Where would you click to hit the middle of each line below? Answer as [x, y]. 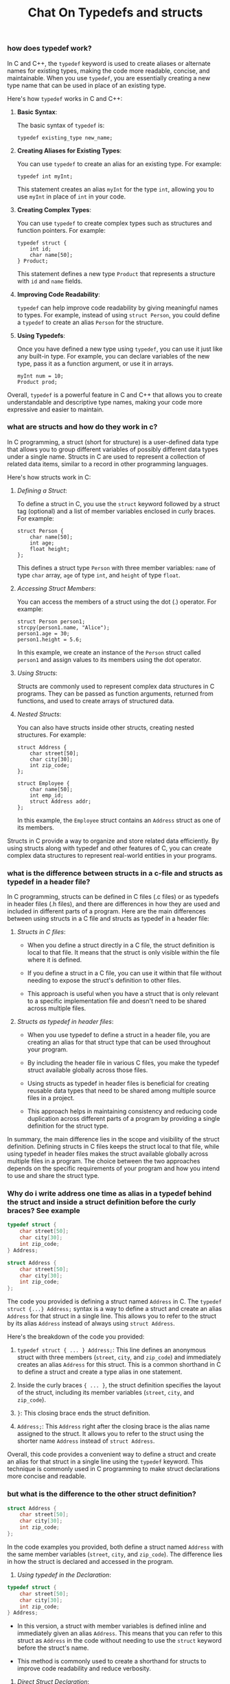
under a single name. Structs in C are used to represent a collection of [106, 456]
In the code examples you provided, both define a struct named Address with [115, 1547]
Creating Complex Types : [54, 209]
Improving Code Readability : [59, 294]
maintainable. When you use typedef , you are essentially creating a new [109, 78]
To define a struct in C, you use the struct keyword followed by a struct [118, 503]
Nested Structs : [39, 714]
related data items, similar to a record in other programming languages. [107, 464]
